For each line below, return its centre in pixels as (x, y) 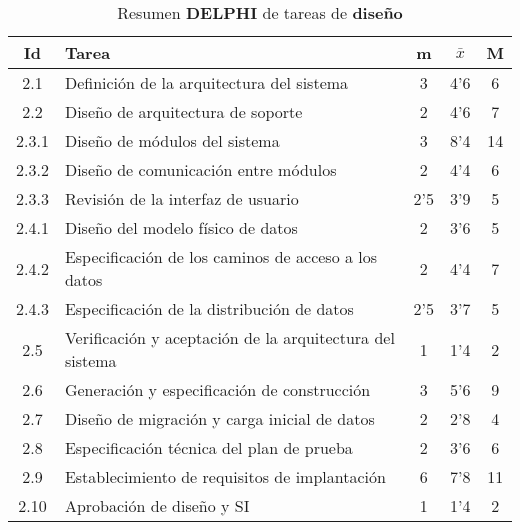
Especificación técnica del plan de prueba (208, 447)
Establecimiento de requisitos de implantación (225, 476)
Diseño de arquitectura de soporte (183, 111)
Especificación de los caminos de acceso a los (221, 256)
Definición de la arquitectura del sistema (206, 82)
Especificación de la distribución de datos (209, 308)
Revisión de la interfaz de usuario (181, 198)
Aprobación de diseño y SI (157, 505)
